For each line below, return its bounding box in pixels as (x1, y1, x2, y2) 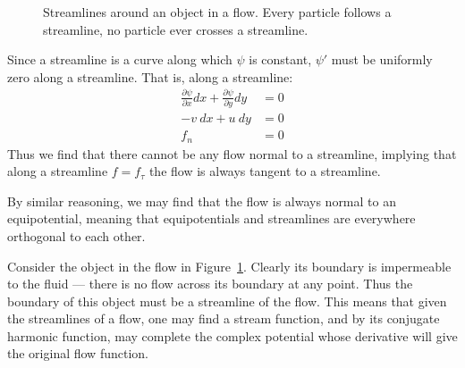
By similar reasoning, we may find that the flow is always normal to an (7, 191, 396, 210)
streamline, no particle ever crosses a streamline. (43, 20, 309, 38)
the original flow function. (7, 344, 148, 363)
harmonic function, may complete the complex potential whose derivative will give (7, 326, 458, 345)
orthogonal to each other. (7, 226, 146, 245)
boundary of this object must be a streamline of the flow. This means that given (7, 291, 447, 310)
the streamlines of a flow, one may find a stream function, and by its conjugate (7, 309, 440, 328)
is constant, (249, 50, 312, 69)
